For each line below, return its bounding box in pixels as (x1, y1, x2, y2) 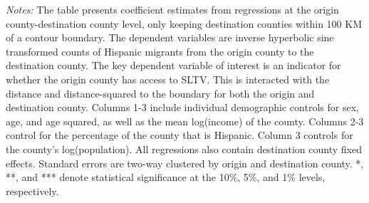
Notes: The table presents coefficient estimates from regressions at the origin (6, 2, 339, 16)
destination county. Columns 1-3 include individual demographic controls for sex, (6, 100, 359, 115)
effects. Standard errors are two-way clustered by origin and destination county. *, (6, 155, 364, 170)
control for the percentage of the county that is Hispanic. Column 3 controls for (6, 127, 353, 142)
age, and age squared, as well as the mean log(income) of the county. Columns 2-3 (6, 113, 364, 128)
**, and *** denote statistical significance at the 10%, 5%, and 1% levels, (6, 170, 326, 184)
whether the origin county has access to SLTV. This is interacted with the (6, 71, 330, 86)
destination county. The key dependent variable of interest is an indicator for (6, 58, 341, 73)
